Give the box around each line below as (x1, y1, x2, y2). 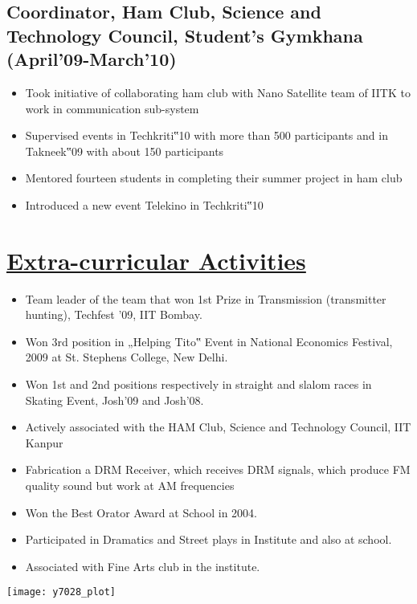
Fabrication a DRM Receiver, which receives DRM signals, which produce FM (25, 461, 411, 478)
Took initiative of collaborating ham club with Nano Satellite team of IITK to (25, 84, 411, 100)
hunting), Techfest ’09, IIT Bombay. (25, 306, 202, 323)
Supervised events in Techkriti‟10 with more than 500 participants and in (25, 127, 388, 144)
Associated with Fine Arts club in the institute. (25, 557, 260, 574)
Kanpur (25, 434, 63, 451)
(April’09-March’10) (6, 47, 177, 71)
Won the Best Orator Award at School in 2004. (25, 504, 257, 520)
